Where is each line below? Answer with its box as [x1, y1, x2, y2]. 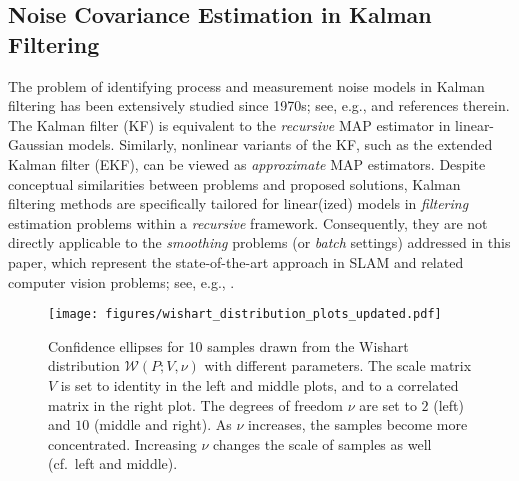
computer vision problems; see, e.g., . [8, 271, 235, 292]
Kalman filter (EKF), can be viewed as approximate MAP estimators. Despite [8, 153, 486, 174]
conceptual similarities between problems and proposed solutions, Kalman [8, 173, 461, 194]
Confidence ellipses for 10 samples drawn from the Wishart [48, 335, 409, 356]
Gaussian [8, 134, 64, 155]
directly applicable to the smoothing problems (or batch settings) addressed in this [8, 232, 511, 253]
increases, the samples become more [247, 414, 468, 435]
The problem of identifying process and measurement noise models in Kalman [8, 75, 485, 96]
